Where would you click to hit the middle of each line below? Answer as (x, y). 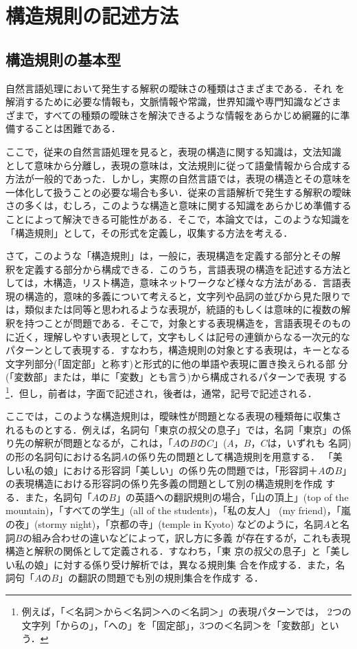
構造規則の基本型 (63, 59)
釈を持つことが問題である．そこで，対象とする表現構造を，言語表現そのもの (178, 323)
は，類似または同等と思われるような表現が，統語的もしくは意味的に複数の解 (178, 309)
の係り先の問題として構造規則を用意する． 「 (230, 457)
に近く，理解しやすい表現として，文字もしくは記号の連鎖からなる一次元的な (178, 336)
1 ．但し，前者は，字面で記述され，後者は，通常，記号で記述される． (159, 392)
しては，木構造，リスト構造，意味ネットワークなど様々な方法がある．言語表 (178, 283)
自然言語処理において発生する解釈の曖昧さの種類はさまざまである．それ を (175, 88)
